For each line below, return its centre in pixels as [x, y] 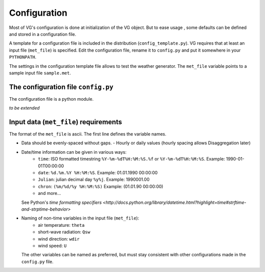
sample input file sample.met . [40, 73]
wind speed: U [52, 245]
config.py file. [37, 261]
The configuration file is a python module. [51, 99]
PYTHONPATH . [23, 57]
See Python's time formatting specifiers [62, 202]
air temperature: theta [61, 225]
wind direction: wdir [59, 239]
